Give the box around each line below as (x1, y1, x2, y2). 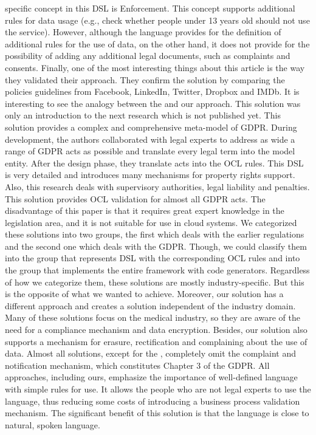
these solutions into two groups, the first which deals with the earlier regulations (5, 228, 304, 241)
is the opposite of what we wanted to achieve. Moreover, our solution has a (5, 287, 284, 300)
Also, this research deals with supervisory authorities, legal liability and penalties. (5, 180, 310, 193)
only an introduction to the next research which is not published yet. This (5, 109, 281, 122)
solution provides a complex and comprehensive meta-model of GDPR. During (5, 120, 297, 133)
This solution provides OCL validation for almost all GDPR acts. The (5, 192, 266, 205)
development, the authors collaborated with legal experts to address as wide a (5, 132, 295, 145)
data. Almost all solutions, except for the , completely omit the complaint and (5, 347, 296, 360)
